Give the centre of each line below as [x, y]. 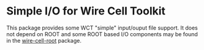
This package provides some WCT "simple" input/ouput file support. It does [102, 28]
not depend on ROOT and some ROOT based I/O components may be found [102, 34]
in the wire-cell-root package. [44, 40]
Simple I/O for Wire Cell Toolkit [86, 11]
